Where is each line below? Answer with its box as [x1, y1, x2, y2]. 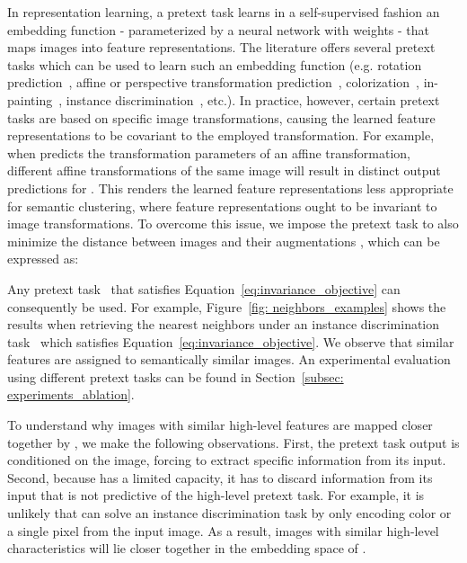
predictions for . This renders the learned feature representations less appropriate [7, 178, 454, 197]
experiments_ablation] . [7, 385, 135, 404]
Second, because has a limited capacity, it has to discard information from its [7, 468, 433, 487]
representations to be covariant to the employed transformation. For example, [7, 126, 435, 145]
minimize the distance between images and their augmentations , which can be [7, 231, 440, 250]
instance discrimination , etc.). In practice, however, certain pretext [66, 90, 440, 109]
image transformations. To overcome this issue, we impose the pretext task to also [7, 214, 459, 233]
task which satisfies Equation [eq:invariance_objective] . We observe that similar [7, 332, 454, 351]
